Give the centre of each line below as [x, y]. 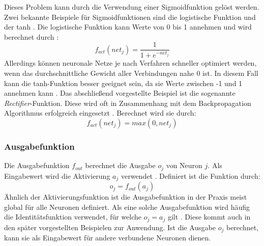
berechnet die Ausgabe [120, 165]
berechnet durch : [32, 36]
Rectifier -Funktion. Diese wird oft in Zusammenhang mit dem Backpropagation [128, 103]
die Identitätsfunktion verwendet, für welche [73, 217]
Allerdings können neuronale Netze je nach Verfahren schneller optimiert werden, [130, 63]
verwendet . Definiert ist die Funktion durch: [190, 175]
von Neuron [184, 165]
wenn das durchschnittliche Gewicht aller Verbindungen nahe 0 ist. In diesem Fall [131, 73]
